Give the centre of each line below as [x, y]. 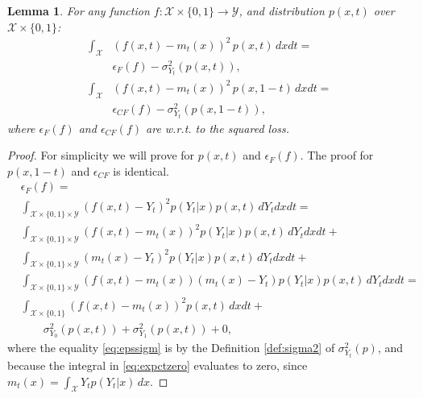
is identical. [141, 170]
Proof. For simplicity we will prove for [101, 155]
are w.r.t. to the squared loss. [218, 128]
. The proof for [337, 155]
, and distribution [282, 10]
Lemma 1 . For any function [79, 10]
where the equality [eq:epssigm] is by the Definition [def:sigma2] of [171, 348]
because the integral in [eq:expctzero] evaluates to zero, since [158, 365]
